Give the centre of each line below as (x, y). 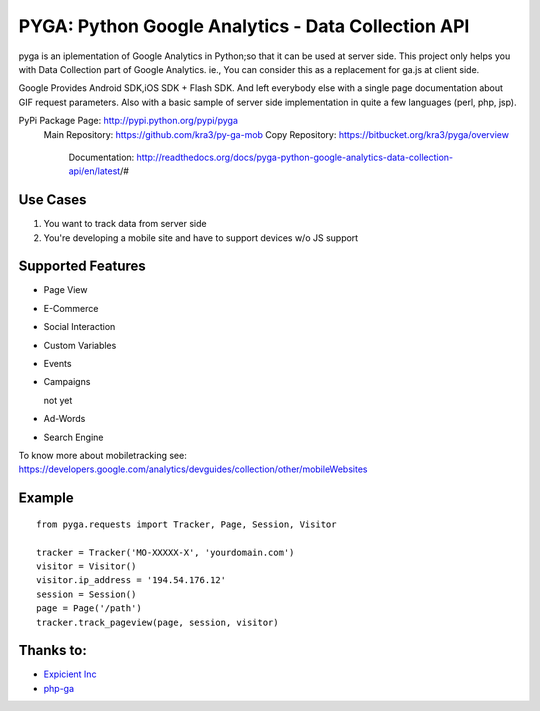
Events (57, 364)
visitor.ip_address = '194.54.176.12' (131, 580)
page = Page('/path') (89, 608)
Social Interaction (79, 327)
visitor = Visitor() (86, 566)
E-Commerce (71, 308)
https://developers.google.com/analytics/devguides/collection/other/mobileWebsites (193, 469)
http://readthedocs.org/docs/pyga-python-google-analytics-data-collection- (295, 157)
